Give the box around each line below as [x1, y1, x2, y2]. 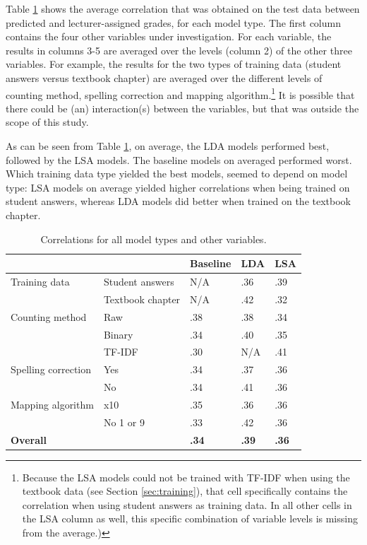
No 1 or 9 [103, 414, 145, 429]
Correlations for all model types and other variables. [40, 231, 267, 246]
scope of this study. [6, 115, 89, 129]
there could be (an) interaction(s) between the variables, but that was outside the [6, 100, 359, 115]
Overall [11, 432, 47, 447]
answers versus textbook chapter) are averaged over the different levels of [6, 70, 323, 85]
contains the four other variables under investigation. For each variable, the [6, 29, 332, 44]
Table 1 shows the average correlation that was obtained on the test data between [6, 1, 360, 16]
